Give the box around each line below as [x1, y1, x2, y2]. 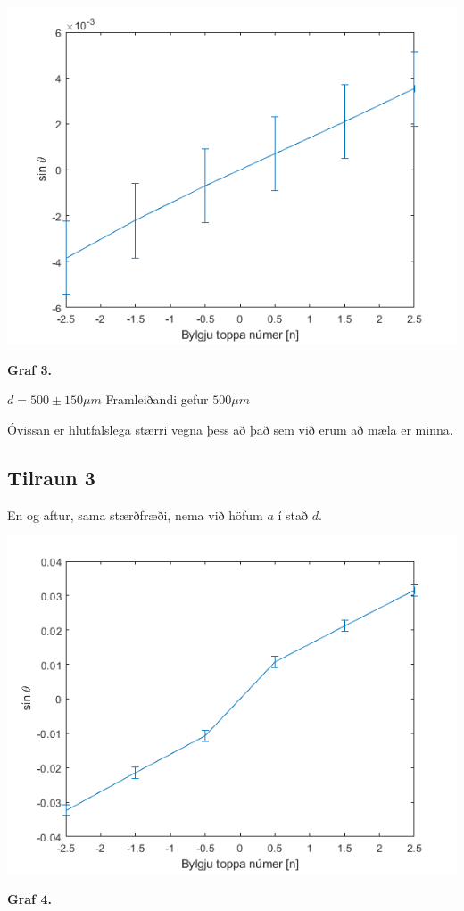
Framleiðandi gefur [105, 390, 209, 409]
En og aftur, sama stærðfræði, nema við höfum [7, 505, 263, 524]
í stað [278, 505, 308, 524]
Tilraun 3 [7, 463, 95, 491]
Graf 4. [7, 889, 52, 907]
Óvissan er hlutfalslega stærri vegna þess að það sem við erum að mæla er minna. [7, 419, 453, 438]
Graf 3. [7, 360, 52, 378]
